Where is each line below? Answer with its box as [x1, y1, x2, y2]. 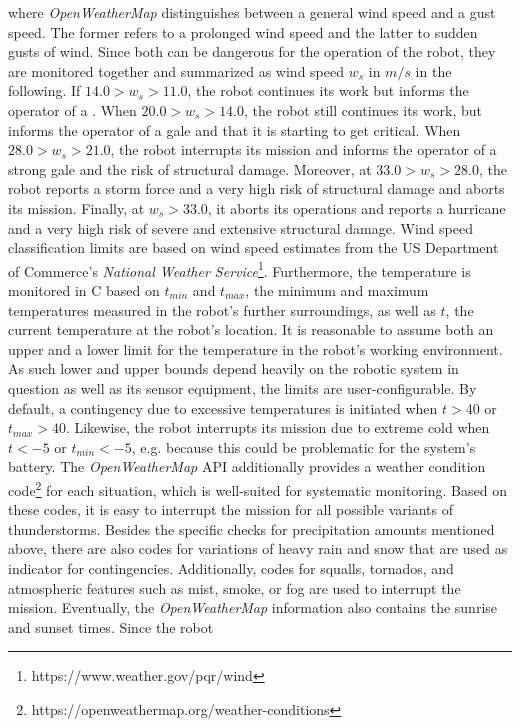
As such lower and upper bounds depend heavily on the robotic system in [8, 358, 459, 379]
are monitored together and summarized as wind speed [8, 60, 344, 81]
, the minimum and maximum [245, 279, 429, 300]
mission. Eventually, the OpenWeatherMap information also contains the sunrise [8, 597, 498, 618]
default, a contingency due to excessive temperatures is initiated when [8, 397, 438, 418]
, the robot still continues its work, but [244, 99, 482, 120]
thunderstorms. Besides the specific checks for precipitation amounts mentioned [8, 518, 495, 539]
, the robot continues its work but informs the [187, 80, 469, 101]
